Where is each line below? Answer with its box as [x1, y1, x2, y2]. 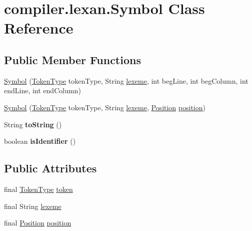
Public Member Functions [4, 52, 141, 67]
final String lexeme [4, 200, 61, 211]
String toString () [4, 119, 62, 129]
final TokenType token [4, 183, 73, 194]
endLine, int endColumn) [4, 85, 81, 96]
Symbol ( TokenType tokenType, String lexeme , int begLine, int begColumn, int [4, 75, 248, 86]
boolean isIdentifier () [4, 136, 76, 146]
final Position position [4, 217, 71, 228]
